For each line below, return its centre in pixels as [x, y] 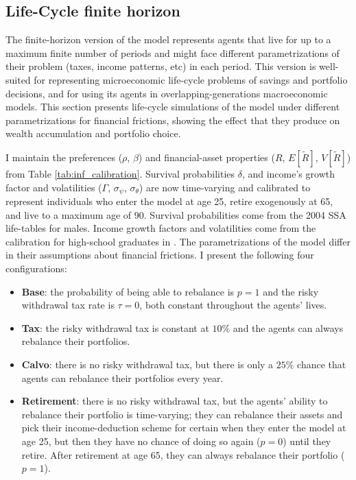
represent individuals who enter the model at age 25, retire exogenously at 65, [169, 201]
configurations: [36, 268]
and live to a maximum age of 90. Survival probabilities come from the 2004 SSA [176, 214]
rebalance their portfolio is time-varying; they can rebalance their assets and [182, 414]
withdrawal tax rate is [68, 305]
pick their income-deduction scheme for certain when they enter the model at [184, 428]
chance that [322, 364]
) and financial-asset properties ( [206, 157]
